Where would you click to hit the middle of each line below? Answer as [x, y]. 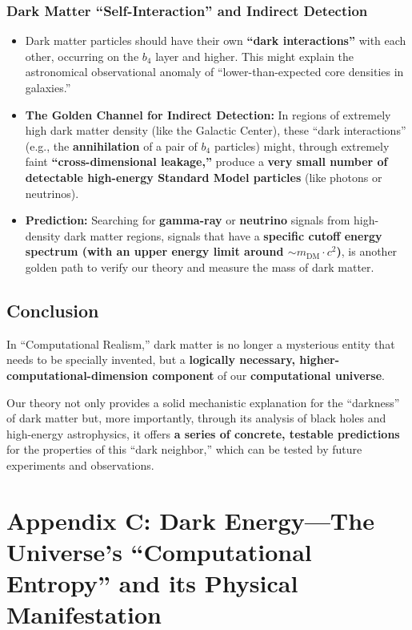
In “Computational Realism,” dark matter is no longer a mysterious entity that [201, 343]
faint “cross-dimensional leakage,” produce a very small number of [206, 162]
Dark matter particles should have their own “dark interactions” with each [216, 40]
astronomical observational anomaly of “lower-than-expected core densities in [214, 72]
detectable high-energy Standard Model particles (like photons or [204, 177]
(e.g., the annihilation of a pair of [111, 145]
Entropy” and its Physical [152, 583]
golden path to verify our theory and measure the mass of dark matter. [200, 267]
